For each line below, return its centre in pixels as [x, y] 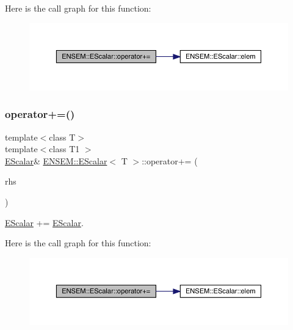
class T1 [64, 149]
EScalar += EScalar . [44, 222]
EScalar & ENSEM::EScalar [56, 160]
